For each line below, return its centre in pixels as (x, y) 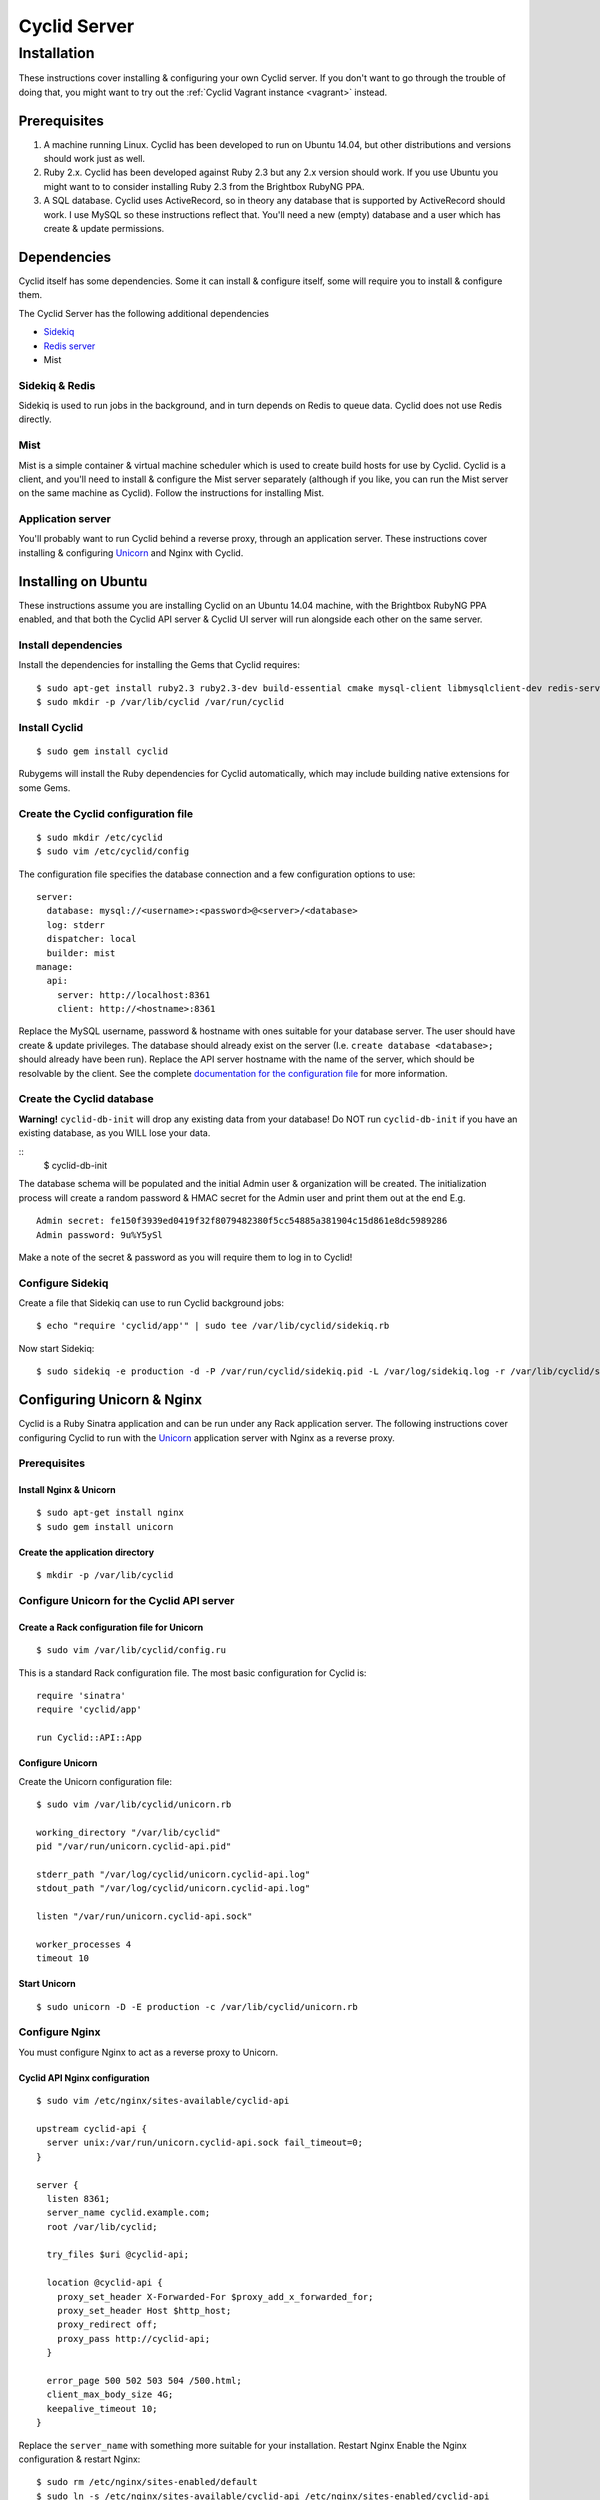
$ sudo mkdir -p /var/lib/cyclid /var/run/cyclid (160, 702)
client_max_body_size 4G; (110, 2394)
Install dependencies (70, 645)
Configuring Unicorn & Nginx (110, 1400)
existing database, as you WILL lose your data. (114, 1133)
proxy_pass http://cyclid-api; (133, 2338)
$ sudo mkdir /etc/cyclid (100, 837)
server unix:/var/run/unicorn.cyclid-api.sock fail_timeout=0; (205, 2143)
